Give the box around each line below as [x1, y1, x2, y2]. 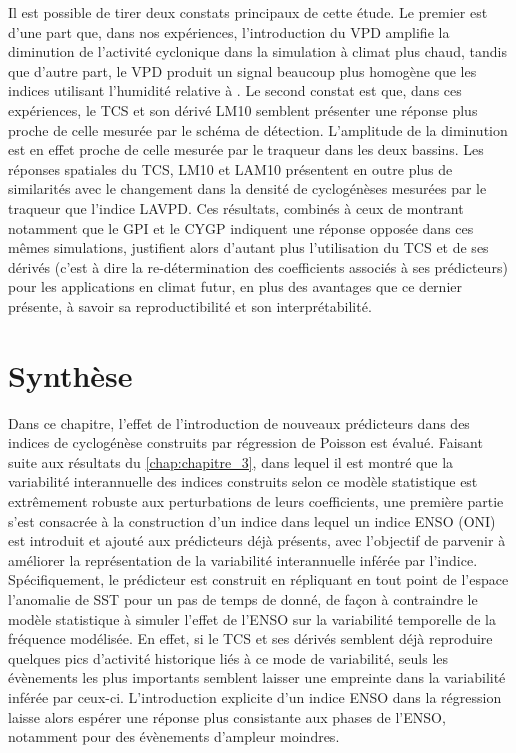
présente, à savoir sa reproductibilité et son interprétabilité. [8, 295, 372, 316]
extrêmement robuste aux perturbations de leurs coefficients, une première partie [8, 491, 504, 511]
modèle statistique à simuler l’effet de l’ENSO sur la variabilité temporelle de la [8, 608, 496, 629]
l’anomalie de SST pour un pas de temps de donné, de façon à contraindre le [8, 588, 478, 609]
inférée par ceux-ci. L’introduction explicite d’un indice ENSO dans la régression [8, 686, 502, 707]
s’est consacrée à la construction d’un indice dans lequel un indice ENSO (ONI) [8, 510, 496, 531]
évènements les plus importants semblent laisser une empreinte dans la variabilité [8, 667, 506, 688]
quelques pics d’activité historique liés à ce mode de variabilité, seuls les [8, 647, 449, 668]
